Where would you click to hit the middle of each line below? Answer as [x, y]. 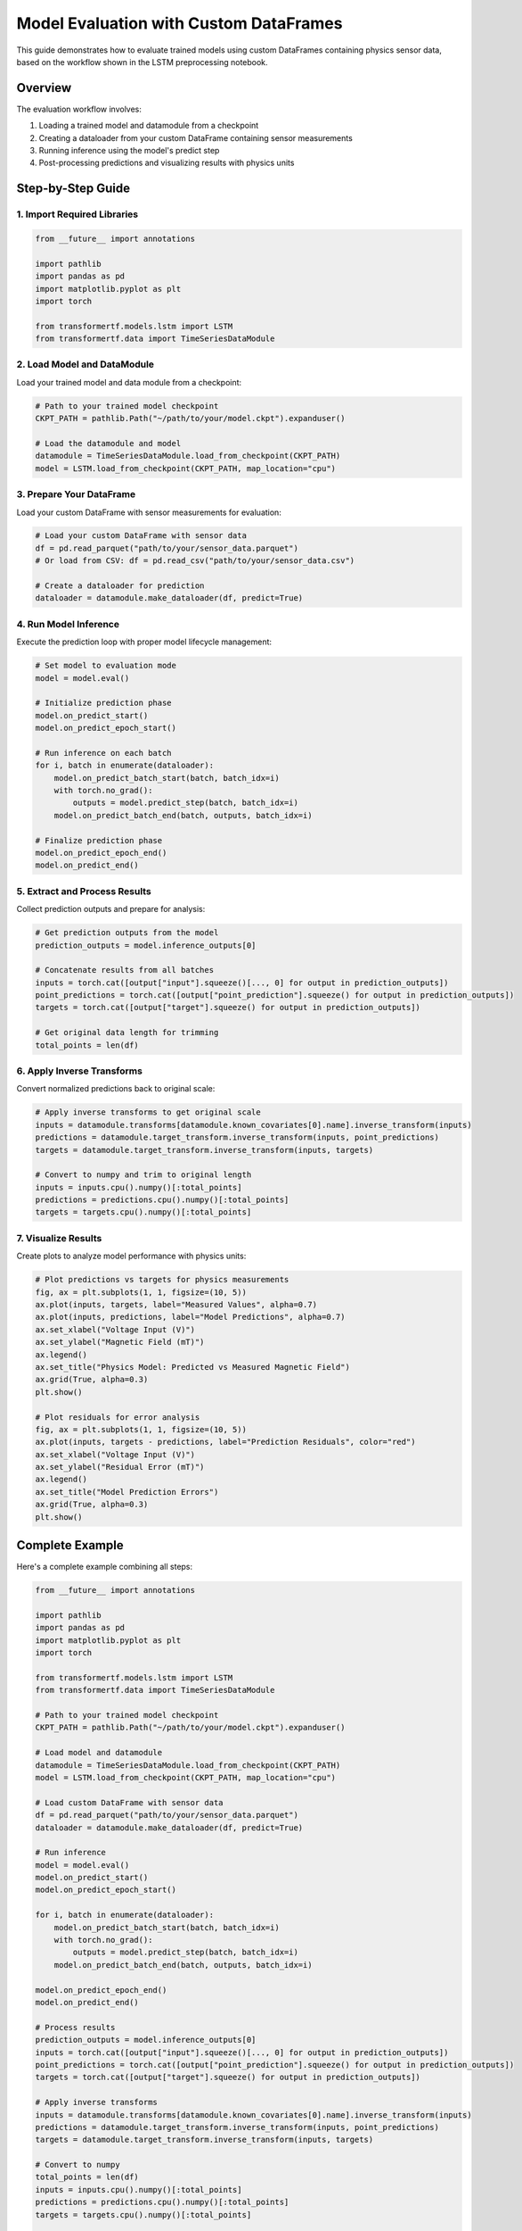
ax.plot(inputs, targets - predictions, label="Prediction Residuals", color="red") [225, 1442]
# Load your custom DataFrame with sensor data [141, 536]
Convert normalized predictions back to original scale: [116, 1089]
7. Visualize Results [59, 1238]
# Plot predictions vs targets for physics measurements [162, 1280]
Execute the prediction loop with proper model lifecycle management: [144, 642]
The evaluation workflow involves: [79, 109]
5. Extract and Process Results [84, 891]
